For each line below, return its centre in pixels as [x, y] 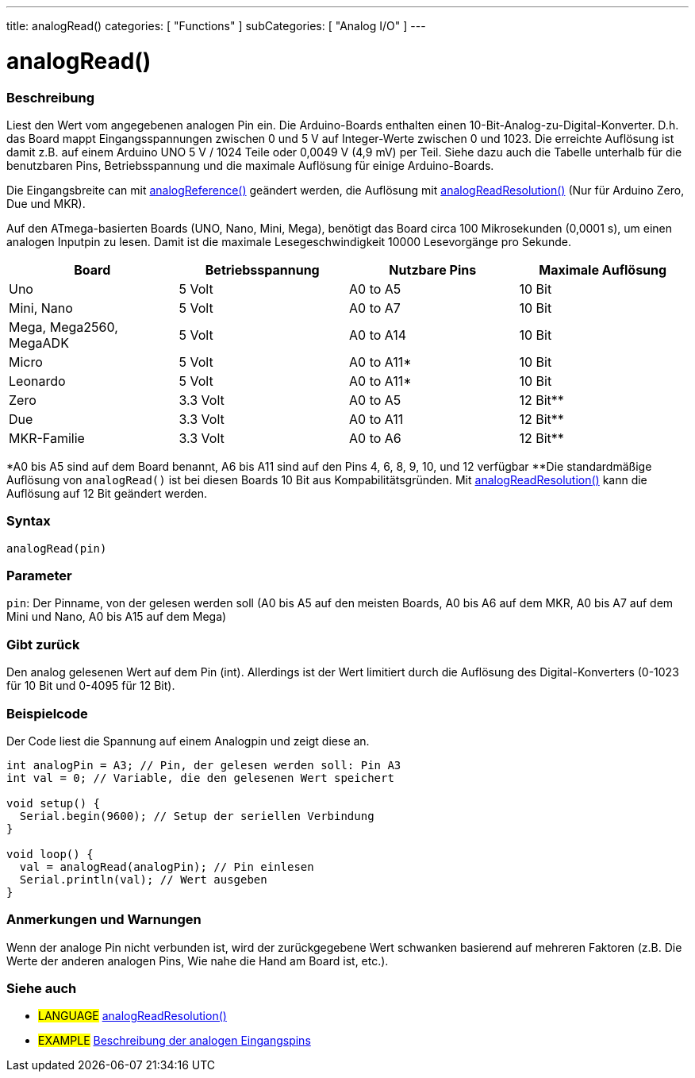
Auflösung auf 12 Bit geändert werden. [107, 493]
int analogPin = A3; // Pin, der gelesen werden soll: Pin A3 [204, 765]
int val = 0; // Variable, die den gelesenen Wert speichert [200, 778]
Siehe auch [42, 988]
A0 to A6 [375, 438]
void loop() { [50, 854]
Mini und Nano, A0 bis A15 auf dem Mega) [117, 617]
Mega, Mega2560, [63, 327]
